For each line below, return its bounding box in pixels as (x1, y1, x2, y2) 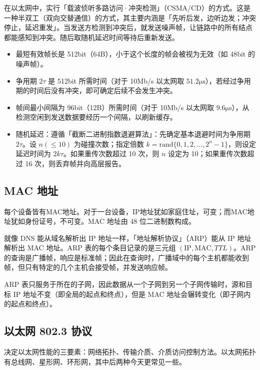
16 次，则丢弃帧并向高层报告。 (25, 158, 126, 168)
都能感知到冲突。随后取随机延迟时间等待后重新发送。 (4, 32, 179, 42)
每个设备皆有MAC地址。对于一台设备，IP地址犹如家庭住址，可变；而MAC (4, 206, 247, 216)
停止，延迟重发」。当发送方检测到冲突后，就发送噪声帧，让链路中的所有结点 (4, 22, 252, 33)
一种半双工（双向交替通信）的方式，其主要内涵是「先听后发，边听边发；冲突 (4, 12, 256, 23)
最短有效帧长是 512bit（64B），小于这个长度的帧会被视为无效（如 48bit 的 (15, 49, 255, 59)
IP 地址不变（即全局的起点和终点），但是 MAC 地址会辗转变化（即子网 (13, 288, 244, 299)
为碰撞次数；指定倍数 (73, 138, 144, 149)
